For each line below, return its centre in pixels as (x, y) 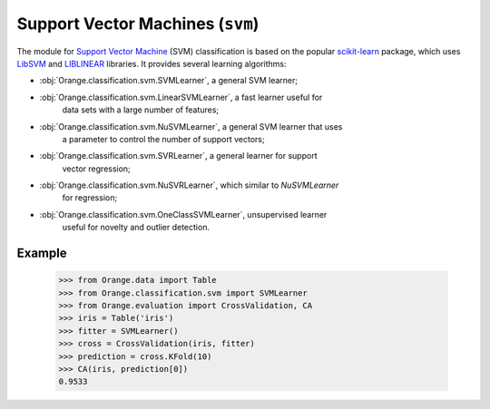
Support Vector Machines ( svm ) (138, 24)
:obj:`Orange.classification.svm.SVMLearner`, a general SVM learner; (169, 81)
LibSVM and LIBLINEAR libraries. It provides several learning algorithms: (152, 63)
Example (42, 253)
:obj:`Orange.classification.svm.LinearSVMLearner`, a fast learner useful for (181, 97)
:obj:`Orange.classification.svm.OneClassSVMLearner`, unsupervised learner (183, 214)
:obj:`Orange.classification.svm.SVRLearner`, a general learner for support (178, 156)
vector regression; (96, 169)
